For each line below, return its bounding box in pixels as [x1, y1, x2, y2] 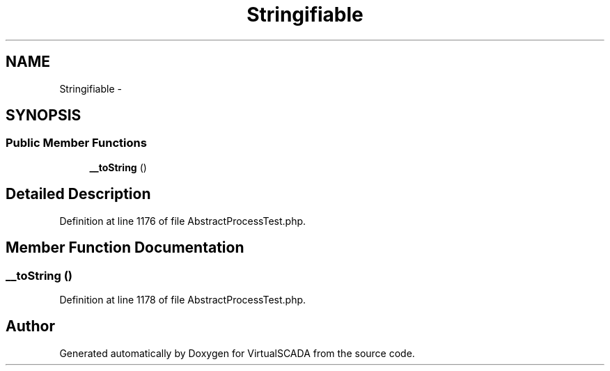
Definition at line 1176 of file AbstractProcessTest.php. [59, 214, 306, 227]
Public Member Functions [6, 136, 147, 150]
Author [6, 317, 55, 336]
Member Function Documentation [6, 239, 244, 257]
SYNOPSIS [6, 106, 81, 125]
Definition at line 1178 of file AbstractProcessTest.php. [59, 293, 306, 306]
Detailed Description [6, 185, 151, 203]
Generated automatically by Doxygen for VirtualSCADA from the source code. [59, 347, 415, 359]
